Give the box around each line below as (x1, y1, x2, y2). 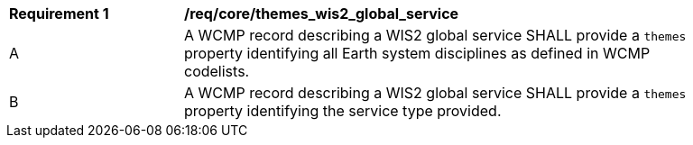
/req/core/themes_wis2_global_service (184, 5, 459, 23)
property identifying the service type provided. (184, 102, 502, 120)
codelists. (184, 62, 250, 80)
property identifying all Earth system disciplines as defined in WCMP (184, 44, 651, 62)
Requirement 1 (9, 5, 109, 23)
